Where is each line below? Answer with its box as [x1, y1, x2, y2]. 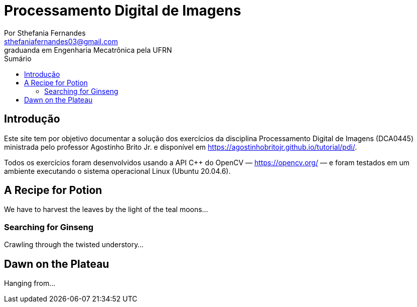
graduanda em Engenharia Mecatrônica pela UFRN [4, 45, 172, 54]
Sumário [4, 54, 32, 63]
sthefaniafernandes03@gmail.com [4, 37, 118, 46]
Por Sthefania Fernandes [4, 28, 86, 37]
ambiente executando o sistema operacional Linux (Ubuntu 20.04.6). [4, 166, 231, 175]
